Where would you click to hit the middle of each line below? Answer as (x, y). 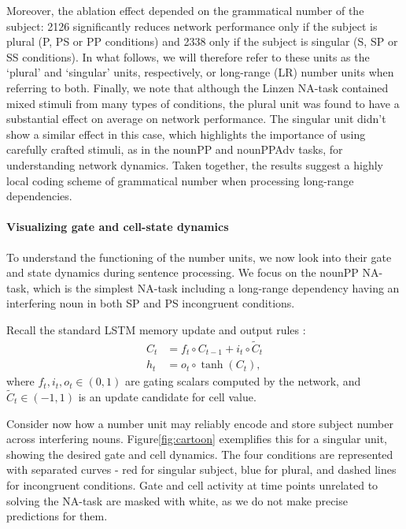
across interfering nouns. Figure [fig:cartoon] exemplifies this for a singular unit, (197, 439)
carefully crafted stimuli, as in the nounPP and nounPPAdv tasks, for (175, 149)
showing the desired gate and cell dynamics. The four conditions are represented (200, 454)
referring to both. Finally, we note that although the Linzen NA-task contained (197, 87)
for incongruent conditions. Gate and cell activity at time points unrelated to (192, 485)
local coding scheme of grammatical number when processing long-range (180, 180)
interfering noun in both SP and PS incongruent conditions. (151, 303)
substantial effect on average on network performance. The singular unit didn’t (196, 119)
